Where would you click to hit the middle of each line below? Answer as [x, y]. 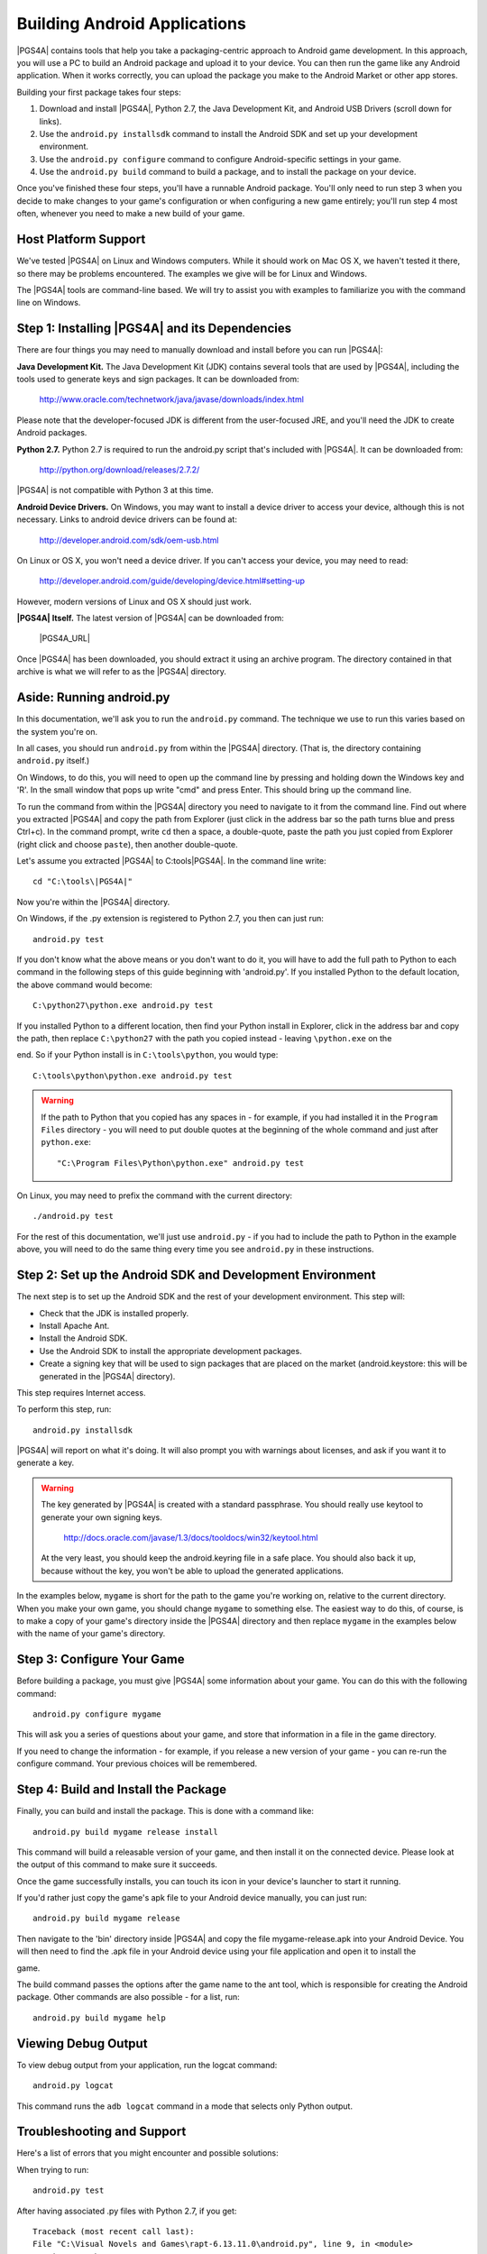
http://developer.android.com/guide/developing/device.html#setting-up [172, 581]
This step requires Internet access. [81, 1392]
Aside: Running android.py [93, 697]
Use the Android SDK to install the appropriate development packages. [170, 1351]
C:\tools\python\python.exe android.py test [133, 1076]
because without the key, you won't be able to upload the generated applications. [193, 1571]
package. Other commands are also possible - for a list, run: [129, 1997]
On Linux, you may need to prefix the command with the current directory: [155, 1196]
